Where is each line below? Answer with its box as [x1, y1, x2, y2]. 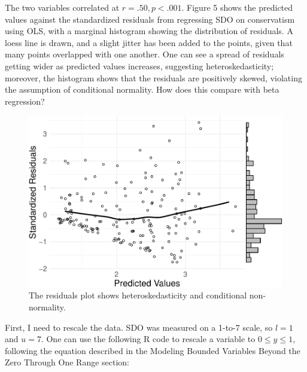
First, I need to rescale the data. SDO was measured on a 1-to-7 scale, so [5, 321, 273, 333]
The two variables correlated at [5, 1, 120, 13]
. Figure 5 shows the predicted [181, 1, 293, 13]
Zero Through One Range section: [5, 356, 130, 368]
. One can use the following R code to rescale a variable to [41, 333, 256, 345]
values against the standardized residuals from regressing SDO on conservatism [5, 13, 295, 25]
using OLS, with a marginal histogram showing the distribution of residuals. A [5, 25, 293, 37]
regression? [5, 94, 45, 107]
